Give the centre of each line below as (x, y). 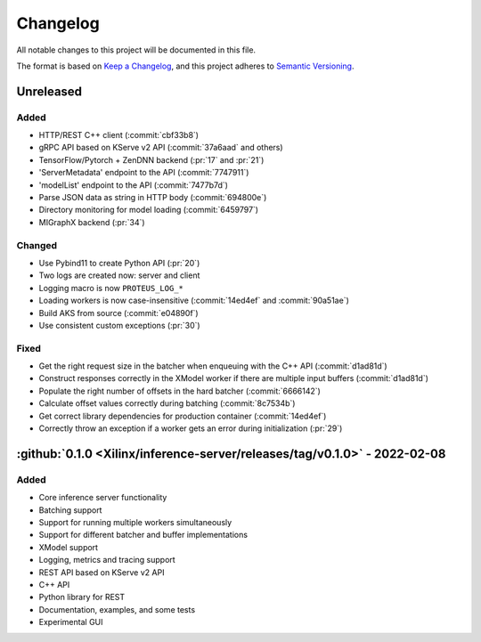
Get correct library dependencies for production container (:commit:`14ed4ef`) (183, 416)
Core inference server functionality (103, 498)
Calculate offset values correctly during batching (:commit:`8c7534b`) (167, 403)
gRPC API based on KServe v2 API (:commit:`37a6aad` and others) (161, 148)
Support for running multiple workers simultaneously (135, 522)
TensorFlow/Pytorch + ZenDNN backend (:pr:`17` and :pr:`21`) (151, 159)
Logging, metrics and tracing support (107, 560)
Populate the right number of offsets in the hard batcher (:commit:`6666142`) (179, 391)
